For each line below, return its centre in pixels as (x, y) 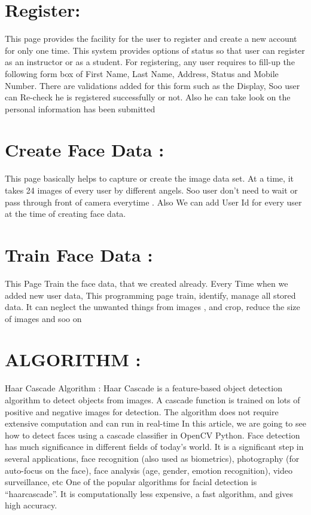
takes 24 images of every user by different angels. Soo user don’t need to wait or (151, 190)
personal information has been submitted (80, 108)
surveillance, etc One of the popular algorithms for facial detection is (131, 482)
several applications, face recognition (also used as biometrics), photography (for (152, 458)
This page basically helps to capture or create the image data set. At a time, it (149, 178)
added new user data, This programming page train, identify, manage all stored (150, 295)
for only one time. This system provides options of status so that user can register (155, 50)
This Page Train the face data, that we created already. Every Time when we (147, 283)
